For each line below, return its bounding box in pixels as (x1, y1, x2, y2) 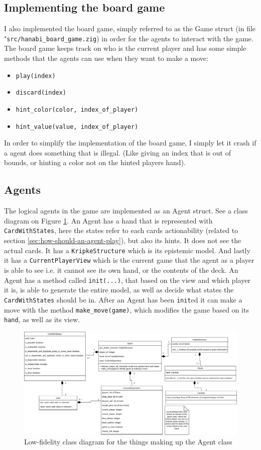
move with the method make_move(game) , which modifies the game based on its (4, 304, 249, 315)
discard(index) (16, 89, 67, 97)
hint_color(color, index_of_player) (16, 106, 139, 113)
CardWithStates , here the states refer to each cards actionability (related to (4, 225, 238, 236)
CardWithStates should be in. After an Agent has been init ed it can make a (4, 294, 242, 305)
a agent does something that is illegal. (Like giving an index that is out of (4, 147, 231, 158)
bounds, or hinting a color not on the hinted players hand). (4, 157, 186, 168)
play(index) (16, 72, 56, 80)
